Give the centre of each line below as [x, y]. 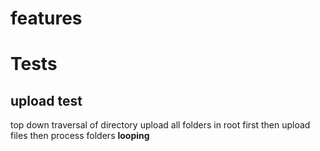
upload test [46, 100]
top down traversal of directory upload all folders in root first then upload [160, 125]
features [46, 18]
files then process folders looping [80, 136]
